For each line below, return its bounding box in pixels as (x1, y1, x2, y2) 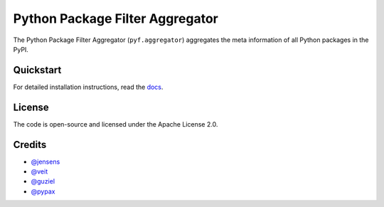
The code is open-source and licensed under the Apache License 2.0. (13, 120, 218, 128)
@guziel (31, 177, 55, 186)
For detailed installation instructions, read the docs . (13, 83, 164, 91)
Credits (13, 139, 47, 151)
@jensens (31, 157, 60, 166)
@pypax (31, 187, 55, 196)
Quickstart (13, 64, 62, 76)
